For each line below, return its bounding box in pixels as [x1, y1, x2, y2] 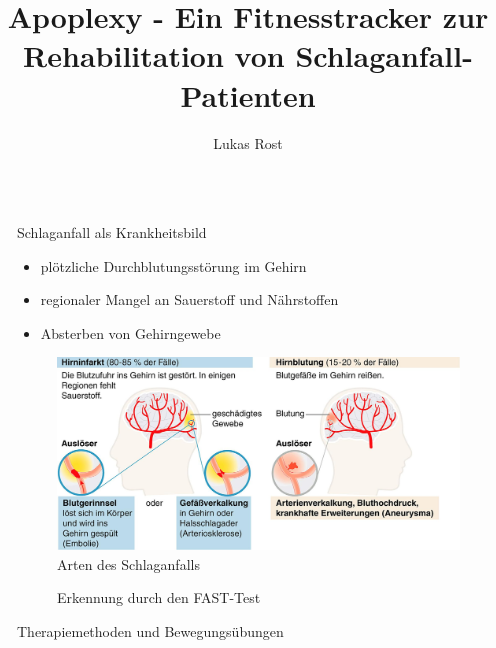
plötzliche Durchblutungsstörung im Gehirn [40, 255, 307, 276]
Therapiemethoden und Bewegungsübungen [17, 620, 284, 641]
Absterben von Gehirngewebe [40, 322, 221, 343]
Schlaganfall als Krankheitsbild [17, 222, 207, 243]
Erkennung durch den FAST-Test [57, 587, 261, 608]
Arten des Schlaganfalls [57, 553, 200, 574]
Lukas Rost [213, 132, 283, 153]
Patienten [180, 74, 316, 115]
